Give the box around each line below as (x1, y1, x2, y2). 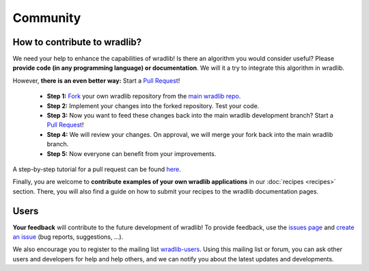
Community (12, 10, 81, 25)
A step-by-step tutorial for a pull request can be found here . (12, 165, 181, 173)
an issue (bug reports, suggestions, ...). (12, 233, 124, 241)
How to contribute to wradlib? (12, 36, 142, 48)
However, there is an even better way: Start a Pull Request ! (12, 76, 180, 85)
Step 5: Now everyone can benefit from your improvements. (46, 149, 217, 157)
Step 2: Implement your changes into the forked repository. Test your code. (46, 101, 260, 109)
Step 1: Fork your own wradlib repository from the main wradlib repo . (46, 92, 241, 101)
